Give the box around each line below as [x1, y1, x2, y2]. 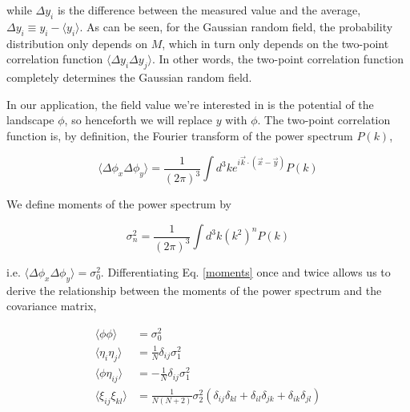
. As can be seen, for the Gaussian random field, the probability [79, 18, 393, 34]
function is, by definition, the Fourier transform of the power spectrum [6, 127, 353, 143]
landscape [6, 111, 54, 128]
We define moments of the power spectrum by [6, 196, 231, 212]
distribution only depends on [6, 34, 148, 51]
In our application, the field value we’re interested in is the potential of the [6, 95, 374, 112]
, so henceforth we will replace [64, 111, 213, 128]
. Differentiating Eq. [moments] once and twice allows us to [100, 263, 391, 280]
